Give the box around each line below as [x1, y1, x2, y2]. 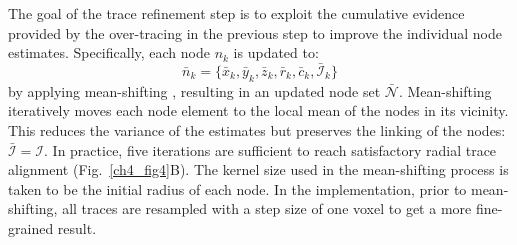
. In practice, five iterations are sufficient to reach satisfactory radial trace [44, 139, 497, 160]
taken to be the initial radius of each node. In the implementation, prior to [8, 178, 467, 199]
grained [8, 217, 54, 238]
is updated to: [233, 42, 319, 63]
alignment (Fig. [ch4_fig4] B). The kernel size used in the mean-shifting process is [8, 159, 509, 180]
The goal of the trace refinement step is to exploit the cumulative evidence [8, 3, 465, 23]
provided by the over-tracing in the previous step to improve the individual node [8, 22, 502, 43]
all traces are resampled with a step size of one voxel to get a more [62, 198, 472, 219]
